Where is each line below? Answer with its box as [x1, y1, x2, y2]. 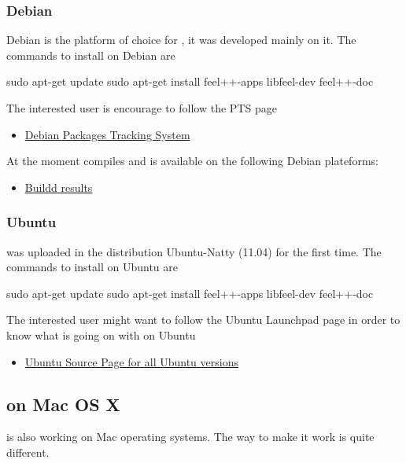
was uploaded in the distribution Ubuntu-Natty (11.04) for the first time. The [6, 243, 382, 259]
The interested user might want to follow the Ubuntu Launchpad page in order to [6, 311, 400, 328]
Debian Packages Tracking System [24, 126, 190, 142]
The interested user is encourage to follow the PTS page [6, 100, 277, 116]
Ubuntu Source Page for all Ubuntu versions [24, 353, 238, 369]
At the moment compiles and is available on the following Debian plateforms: [6, 152, 378, 169]
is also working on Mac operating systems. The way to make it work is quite [6, 428, 375, 445]
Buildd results [24, 178, 93, 195]
